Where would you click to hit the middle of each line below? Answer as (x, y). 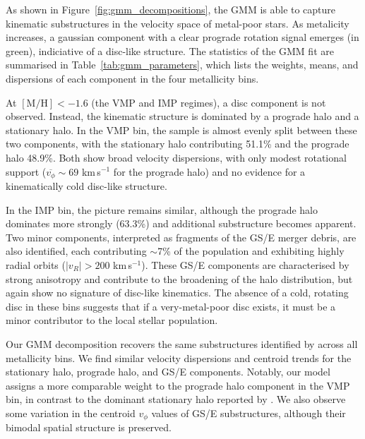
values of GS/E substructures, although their (249, 413)
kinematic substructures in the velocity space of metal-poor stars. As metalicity (178, 23)
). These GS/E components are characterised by (245, 264)
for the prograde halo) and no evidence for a (209, 171)
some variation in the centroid (71, 413)
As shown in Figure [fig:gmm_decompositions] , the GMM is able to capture (171, 9)
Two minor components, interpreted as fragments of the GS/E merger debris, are (181, 237)
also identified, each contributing (76, 251)
